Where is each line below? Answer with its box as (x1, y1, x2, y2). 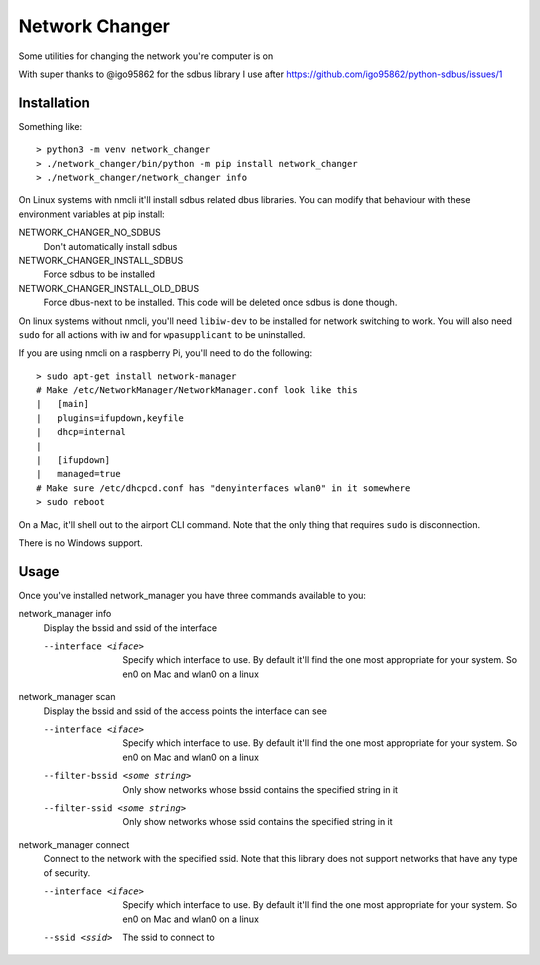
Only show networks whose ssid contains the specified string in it (122, 816, 394, 828)
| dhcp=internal (36, 426, 127, 438)
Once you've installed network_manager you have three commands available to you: (18, 589, 367, 601)
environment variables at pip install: (18, 208, 165, 220)
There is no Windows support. (18, 537, 144, 549)
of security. (43, 866, 91, 879)
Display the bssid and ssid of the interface (43, 621, 218, 634)
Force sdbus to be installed (43, 268, 155, 280)
